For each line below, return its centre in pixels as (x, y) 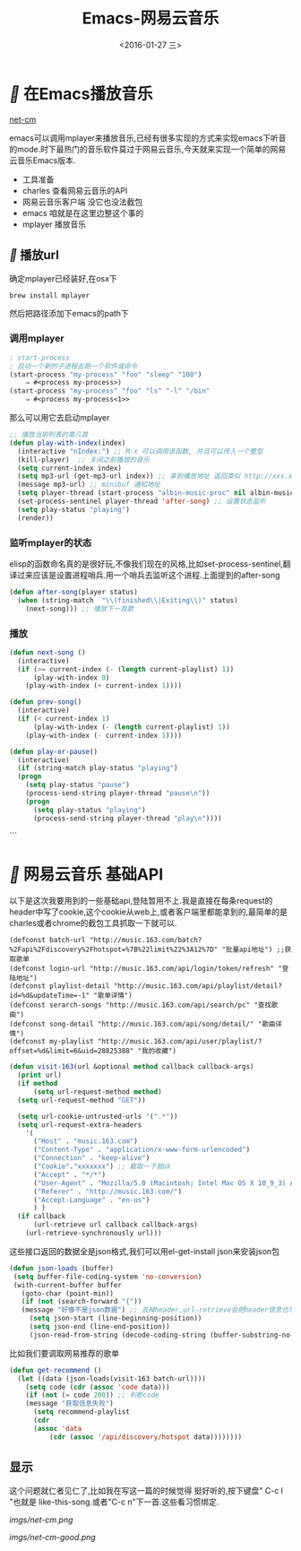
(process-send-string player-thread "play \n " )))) (127, 818)
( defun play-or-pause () (54, 751)
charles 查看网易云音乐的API (75, 190)
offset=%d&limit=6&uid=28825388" (72, 1051)
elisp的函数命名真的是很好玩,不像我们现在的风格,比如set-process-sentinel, (146, 563)
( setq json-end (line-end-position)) (99, 1327)
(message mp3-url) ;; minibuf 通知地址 (89, 485)
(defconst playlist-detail (60, 986)
